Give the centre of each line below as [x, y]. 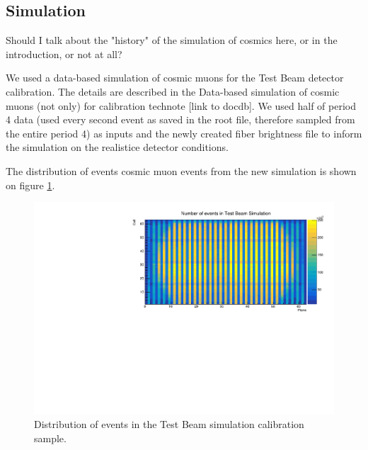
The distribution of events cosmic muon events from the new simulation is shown [181, 170]
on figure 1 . [30, 185]
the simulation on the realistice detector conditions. [117, 147]
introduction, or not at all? [64, 54]
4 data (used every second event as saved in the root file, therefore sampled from [180, 119]
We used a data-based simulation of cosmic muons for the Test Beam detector [175, 78]
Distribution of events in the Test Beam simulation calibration [169, 424]
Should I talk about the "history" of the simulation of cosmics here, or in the [172, 40]
